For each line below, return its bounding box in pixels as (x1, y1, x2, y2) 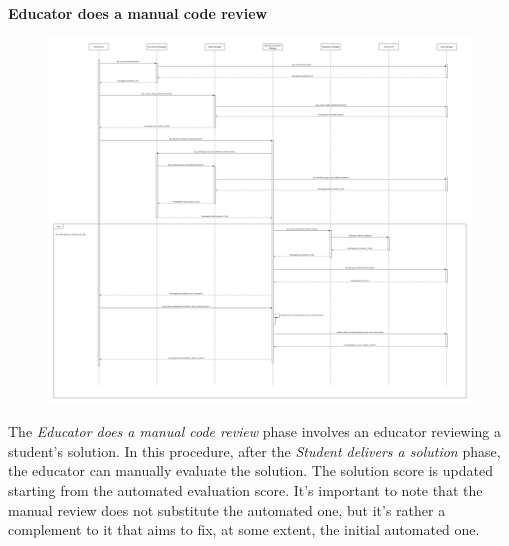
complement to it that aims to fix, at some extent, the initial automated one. (8, 519, 480, 540)
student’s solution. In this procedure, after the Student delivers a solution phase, (8, 440, 501, 461)
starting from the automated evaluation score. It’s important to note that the (8, 480, 483, 500)
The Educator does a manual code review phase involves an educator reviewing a (8, 421, 501, 442)
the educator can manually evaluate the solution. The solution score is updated (8, 460, 493, 481)
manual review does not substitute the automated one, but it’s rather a (8, 499, 446, 520)
